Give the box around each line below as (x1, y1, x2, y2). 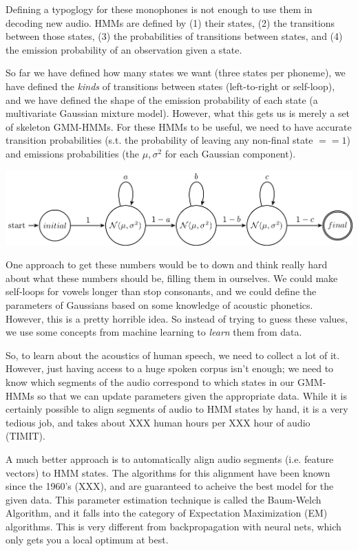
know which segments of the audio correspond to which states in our (6, 374, 295, 389)
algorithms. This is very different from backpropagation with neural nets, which (6, 519, 341, 533)
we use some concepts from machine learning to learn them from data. (6, 325, 302, 339)
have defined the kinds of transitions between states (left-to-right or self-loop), (6, 78, 335, 93)
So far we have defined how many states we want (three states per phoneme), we (6, 65, 346, 80)
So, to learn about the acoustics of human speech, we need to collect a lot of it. (6, 347, 340, 362)
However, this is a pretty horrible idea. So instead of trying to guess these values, (6, 311, 348, 325)
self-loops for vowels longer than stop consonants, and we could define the (6, 284, 317, 299)
